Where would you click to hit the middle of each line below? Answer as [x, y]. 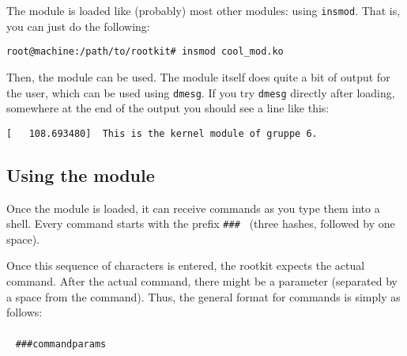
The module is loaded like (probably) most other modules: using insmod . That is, [203, 10]
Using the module [81, 174]
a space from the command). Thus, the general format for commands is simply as [203, 296]
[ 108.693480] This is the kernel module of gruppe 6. [162, 133]
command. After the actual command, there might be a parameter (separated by [202, 281]
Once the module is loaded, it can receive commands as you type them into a [193, 208]
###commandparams [61, 345]
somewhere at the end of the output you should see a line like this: [168, 108]
